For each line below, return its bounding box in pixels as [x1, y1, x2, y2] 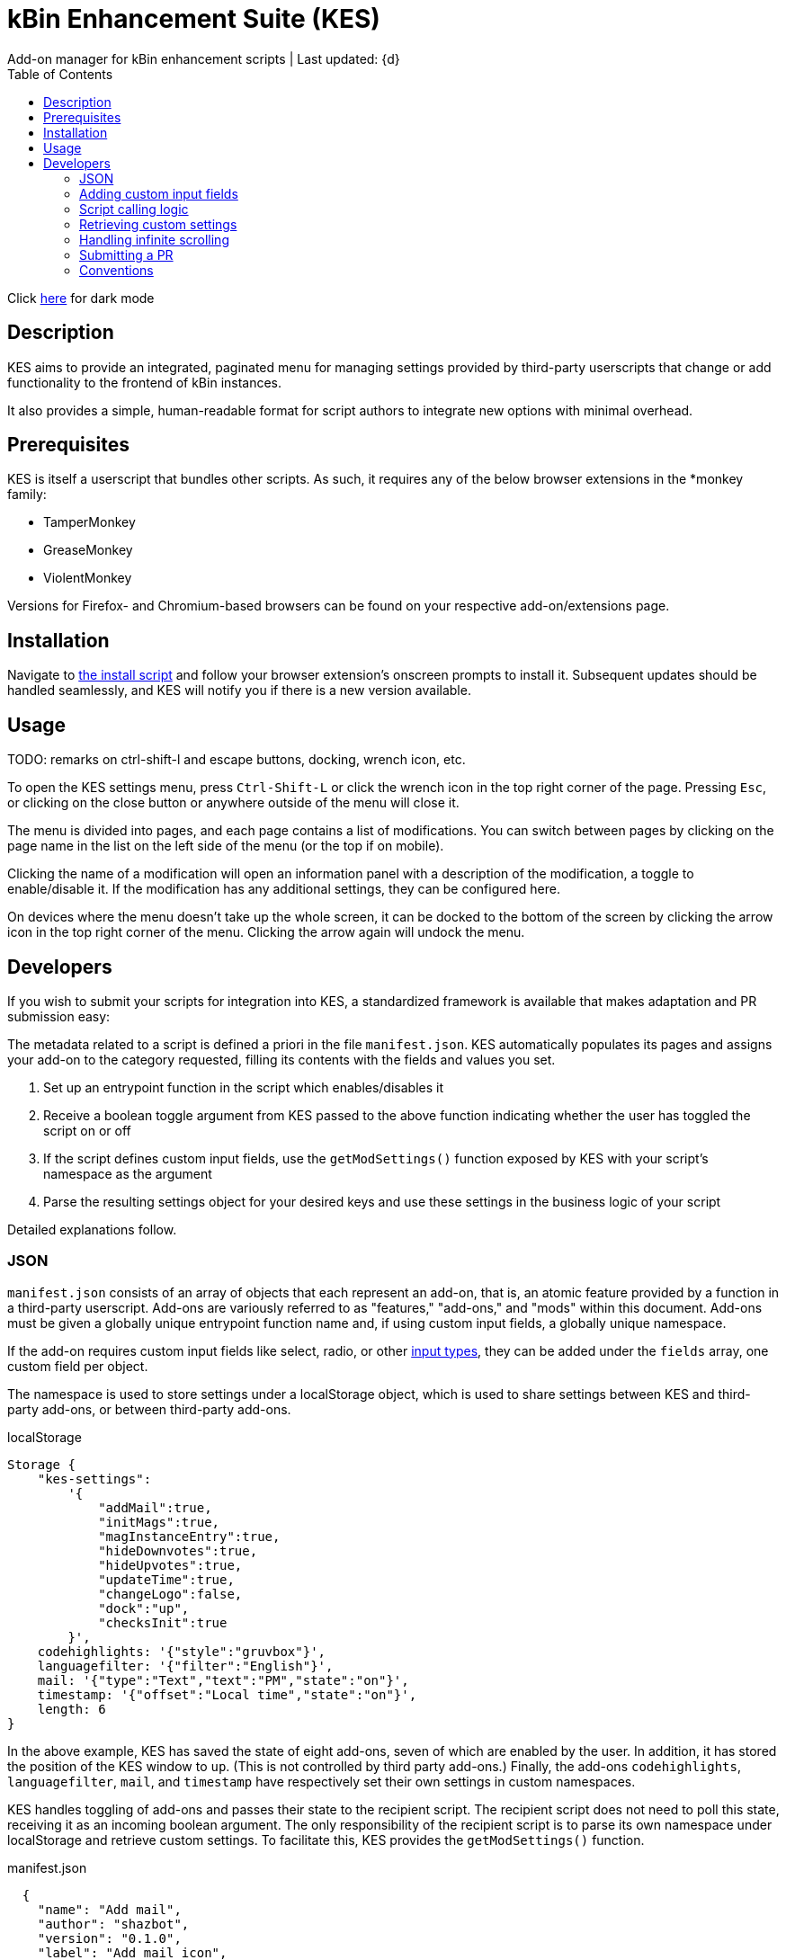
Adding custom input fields [79, 185, 238, 201]
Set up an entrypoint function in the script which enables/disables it [43, 1079, 444, 1095]
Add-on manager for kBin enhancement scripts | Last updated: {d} [7, 50, 400, 67]
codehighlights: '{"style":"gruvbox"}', [37, 1644, 326, 1659]
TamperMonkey [43, 514, 136, 530]
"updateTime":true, [98, 1572, 235, 1587]
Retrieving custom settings [79, 216, 237, 232]
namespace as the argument [43, 1165, 212, 1181]
